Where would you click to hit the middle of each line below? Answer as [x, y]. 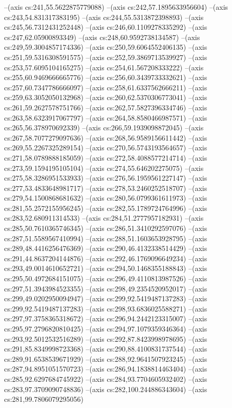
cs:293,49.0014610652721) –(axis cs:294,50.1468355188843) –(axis [106, 268]
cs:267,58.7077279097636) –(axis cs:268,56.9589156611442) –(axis [106, 137]
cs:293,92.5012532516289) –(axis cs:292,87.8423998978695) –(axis [106, 338]
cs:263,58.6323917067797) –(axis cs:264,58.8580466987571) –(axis [106, 117]
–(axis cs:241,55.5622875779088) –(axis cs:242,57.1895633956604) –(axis [116, 7]
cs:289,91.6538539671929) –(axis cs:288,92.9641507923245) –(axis [106, 358]
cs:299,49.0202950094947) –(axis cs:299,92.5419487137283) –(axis [106, 298]
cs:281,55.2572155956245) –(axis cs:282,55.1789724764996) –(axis [106, 208]
